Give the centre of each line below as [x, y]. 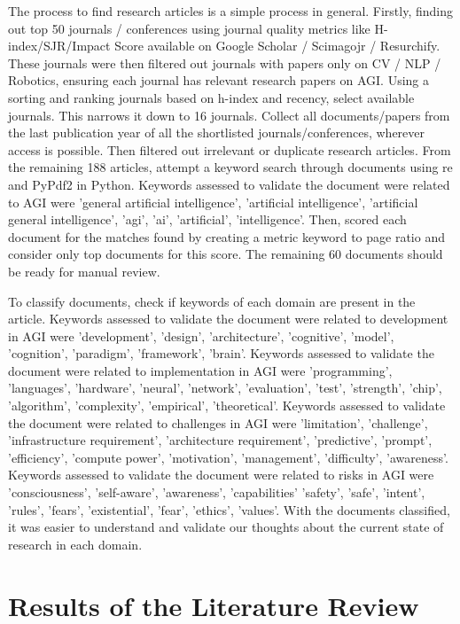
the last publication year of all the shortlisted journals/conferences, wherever [217, 133]
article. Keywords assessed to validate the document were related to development [228, 319]
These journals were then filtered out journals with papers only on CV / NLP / [225, 62]
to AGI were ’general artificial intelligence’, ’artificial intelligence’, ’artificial [213, 202]
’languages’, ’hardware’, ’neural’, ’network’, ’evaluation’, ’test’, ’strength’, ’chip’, [225, 388]
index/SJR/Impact [59, 46]
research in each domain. [75, 544]
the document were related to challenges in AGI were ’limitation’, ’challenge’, [218, 422]
